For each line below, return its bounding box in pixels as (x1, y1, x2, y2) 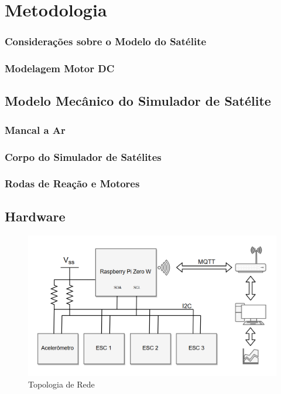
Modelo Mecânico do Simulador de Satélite (5, 92, 271, 110)
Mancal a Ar (5, 122, 66, 137)
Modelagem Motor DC (5, 61, 115, 76)
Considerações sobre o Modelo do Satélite (5, 34, 207, 49)
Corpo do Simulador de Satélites (5, 149, 162, 164)
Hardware (5, 207, 66, 225)
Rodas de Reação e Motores (5, 176, 140, 191)
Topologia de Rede (28, 378, 95, 390)
